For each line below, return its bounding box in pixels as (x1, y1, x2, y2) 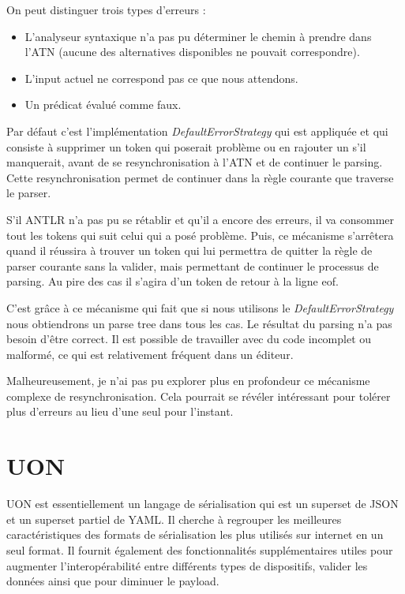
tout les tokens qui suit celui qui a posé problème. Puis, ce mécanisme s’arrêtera (6, 226, 394, 243)
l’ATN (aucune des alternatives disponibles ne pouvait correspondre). (24, 43, 360, 60)
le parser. (6, 185, 51, 201)
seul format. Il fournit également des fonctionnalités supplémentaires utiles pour (6, 541, 393, 558)
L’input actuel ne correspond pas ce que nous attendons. (24, 69, 298, 86)
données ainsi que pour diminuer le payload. (6, 573, 219, 589)
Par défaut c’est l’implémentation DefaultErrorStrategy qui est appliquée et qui (6, 122, 388, 139)
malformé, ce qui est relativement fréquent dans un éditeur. (6, 346, 294, 362)
